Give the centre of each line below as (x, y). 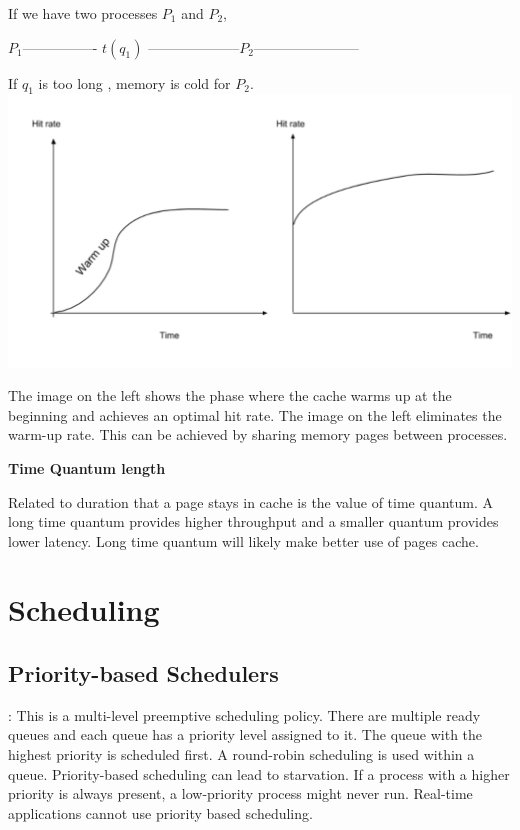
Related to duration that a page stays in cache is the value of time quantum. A (250, 501)
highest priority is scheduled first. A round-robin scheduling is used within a (241, 754)
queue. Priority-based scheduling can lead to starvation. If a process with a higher (259, 773)
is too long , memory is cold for (134, 82)
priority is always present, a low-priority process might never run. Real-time (240, 793)
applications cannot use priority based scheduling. (160, 812)
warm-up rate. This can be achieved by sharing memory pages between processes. (258, 434)
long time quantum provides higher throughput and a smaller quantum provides (253, 521)
